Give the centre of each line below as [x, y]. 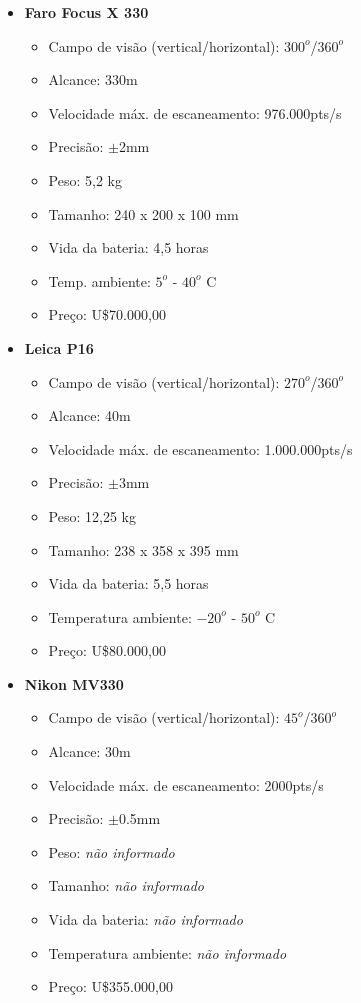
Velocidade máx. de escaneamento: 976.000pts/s [195, 112]
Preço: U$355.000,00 [110, 986]
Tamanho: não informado [126, 885]
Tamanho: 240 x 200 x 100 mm [143, 213]
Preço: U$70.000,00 [107, 314]
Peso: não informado [111, 851]
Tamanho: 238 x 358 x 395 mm [143, 549]
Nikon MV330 [74, 683]
